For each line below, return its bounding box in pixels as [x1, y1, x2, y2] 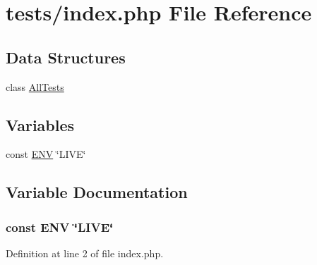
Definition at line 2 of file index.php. [6, 245, 164, 260]
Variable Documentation [6, 181, 188, 203]
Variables [6, 113, 75, 135]
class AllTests [6, 79, 64, 94]
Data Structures [6, 46, 126, 68]
